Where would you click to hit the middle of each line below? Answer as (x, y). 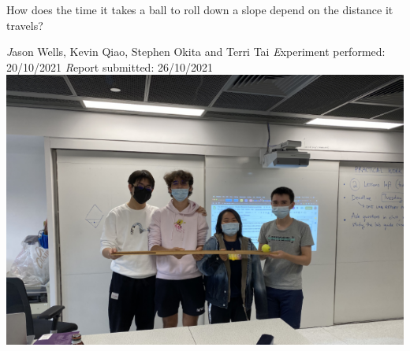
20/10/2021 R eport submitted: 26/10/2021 (110, 67)
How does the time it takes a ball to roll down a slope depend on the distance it (200, 9)
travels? (25, 25)
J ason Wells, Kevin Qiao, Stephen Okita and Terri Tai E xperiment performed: (196, 52)
